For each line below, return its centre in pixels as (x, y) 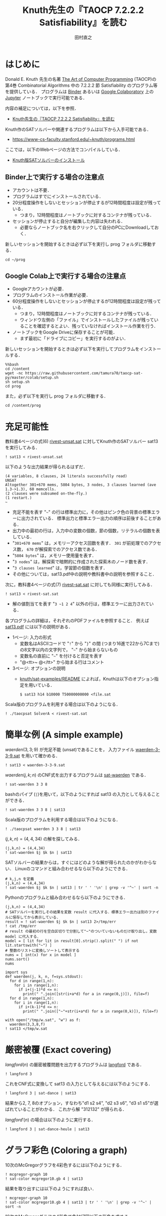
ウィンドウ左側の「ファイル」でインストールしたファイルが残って (87, 320)
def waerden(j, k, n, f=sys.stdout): (44, 977)
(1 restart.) (19, 498)
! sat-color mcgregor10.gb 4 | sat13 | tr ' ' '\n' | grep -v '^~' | (79, 1203)
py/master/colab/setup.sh (32, 378)
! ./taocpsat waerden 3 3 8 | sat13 (43, 829)
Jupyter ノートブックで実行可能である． (46, 98)
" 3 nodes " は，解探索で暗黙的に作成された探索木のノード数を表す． (81, 562)
